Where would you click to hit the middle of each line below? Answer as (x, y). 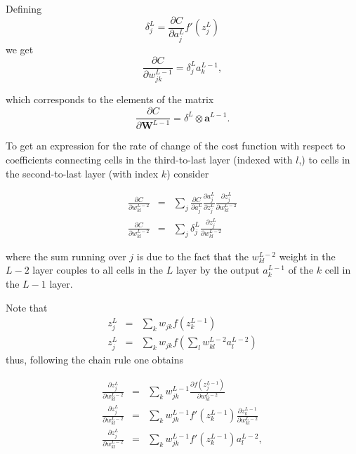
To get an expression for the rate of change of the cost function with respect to (176, 146)
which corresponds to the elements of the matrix (110, 99)
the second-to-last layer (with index (82, 173)
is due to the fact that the (192, 256)
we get (20, 49)
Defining (24, 8)
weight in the (307, 256)
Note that (27, 307)
